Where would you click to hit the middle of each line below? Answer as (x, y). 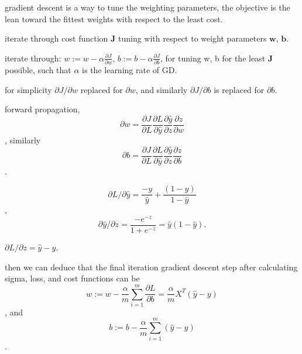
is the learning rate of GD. (130, 70)
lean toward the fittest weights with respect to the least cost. (114, 18)
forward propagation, (42, 109)
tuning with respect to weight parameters (193, 38)
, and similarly (162, 89)
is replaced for (239, 89)
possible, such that (38, 70)
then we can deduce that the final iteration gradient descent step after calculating (151, 267)
